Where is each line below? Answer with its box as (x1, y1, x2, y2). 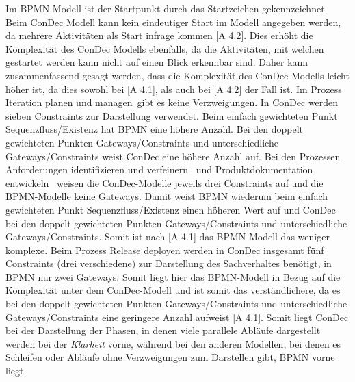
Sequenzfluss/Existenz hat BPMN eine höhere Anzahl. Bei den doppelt (5, 122, 304, 136)
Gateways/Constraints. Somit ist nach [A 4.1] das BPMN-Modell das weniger (5, 229, 330, 244)
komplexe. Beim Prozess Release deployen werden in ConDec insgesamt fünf (5, 242, 324, 257)
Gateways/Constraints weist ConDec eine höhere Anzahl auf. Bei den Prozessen (5, 149, 341, 163)
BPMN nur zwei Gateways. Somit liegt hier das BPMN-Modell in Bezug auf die (5, 269, 341, 283)
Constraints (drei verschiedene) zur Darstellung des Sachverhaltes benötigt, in (5, 256, 332, 270)
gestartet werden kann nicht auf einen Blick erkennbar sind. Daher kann (5, 55, 308, 69)
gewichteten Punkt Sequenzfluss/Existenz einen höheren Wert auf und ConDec (5, 202, 336, 216)
